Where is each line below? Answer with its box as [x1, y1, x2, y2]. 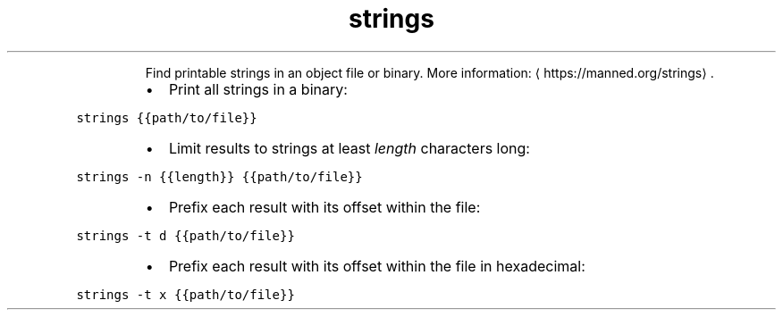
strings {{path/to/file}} [76, 110, 257, 125]
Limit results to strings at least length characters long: [168, 138, 530, 157]
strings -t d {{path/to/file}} [76, 228, 295, 243]
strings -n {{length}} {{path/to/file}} [76, 169, 363, 184]
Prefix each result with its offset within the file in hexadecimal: [168, 256, 585, 275]
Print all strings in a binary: [168, 79, 348, 98]
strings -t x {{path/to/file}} [76, 287, 295, 302]
